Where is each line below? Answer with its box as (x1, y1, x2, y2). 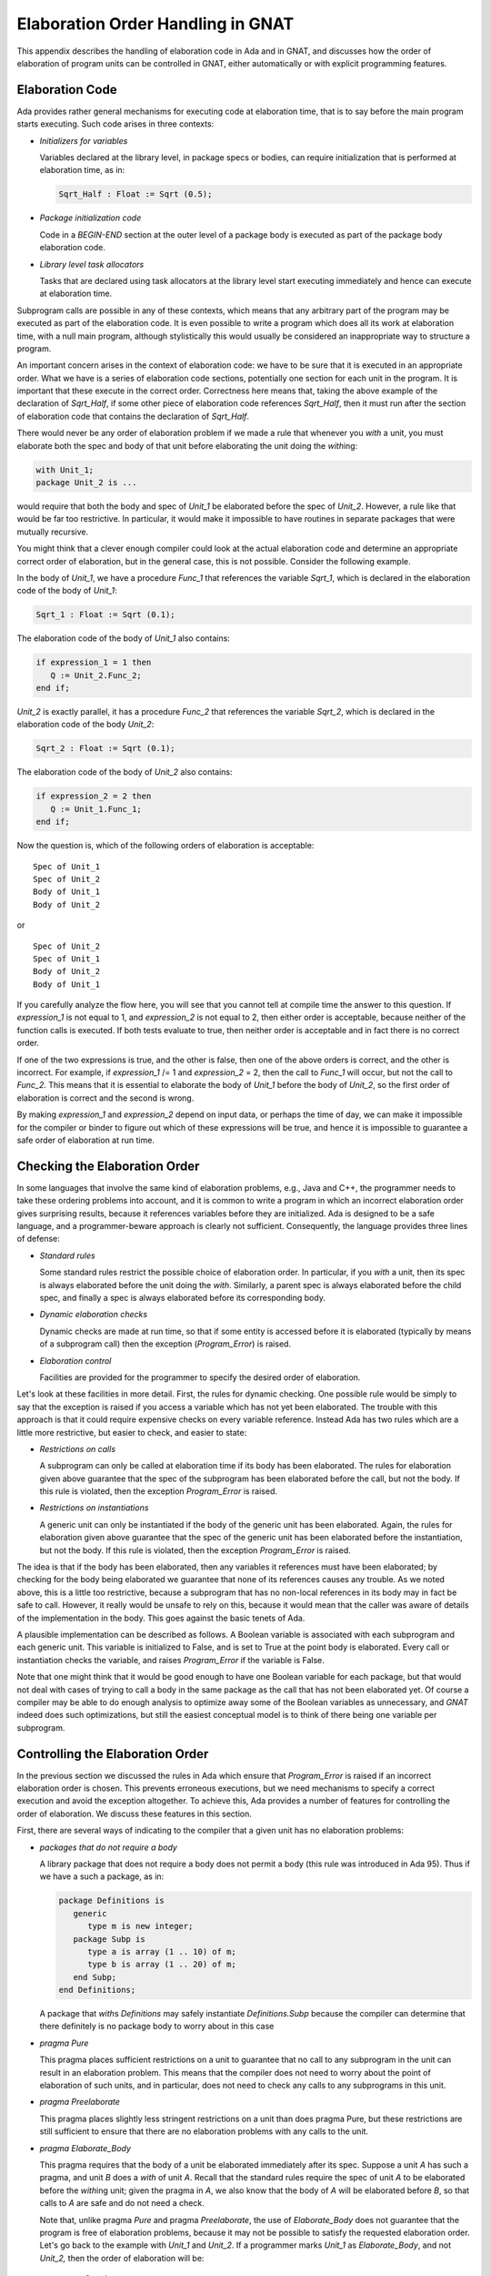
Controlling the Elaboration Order (16, 1746, 209, 1762)
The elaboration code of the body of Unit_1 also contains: (16, 633, 231, 644)
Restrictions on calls (39, 1443, 116, 1454)
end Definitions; (58, 1985, 136, 1996)
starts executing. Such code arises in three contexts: (16, 118, 215, 129)
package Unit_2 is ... (35, 478, 137, 487)
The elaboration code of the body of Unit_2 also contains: (16, 767, 233, 777)
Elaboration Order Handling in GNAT (16, 14, 295, 34)
